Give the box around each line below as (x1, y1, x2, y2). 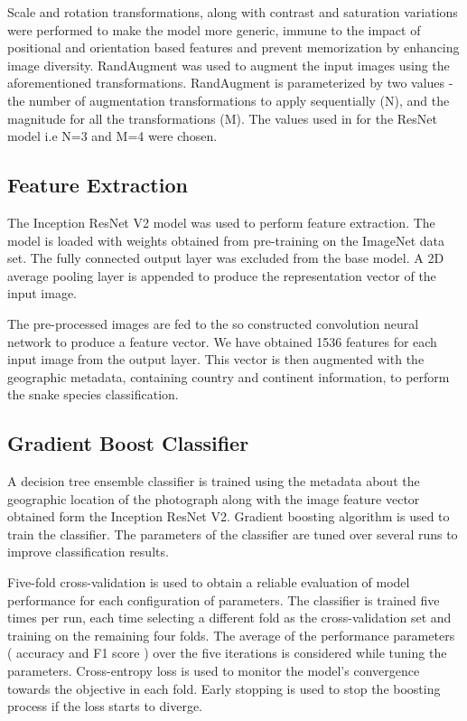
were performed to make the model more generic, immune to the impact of (7, 20, 421, 39)
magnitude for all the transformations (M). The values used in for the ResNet (7, 108, 437, 127)
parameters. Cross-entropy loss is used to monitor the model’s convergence (7, 661, 420, 680)
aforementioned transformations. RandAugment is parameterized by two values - (7, 73, 453, 92)
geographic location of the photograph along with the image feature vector (7, 489, 420, 508)
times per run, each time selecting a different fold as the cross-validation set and (7, 608, 452, 627)
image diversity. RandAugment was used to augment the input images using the (7, 55, 450, 74)
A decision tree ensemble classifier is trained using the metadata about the (7, 472, 420, 491)
